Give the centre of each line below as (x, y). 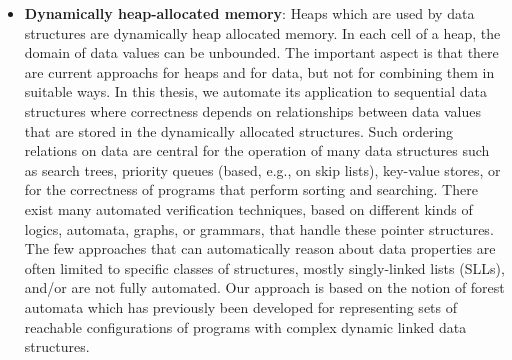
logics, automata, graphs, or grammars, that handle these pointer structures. (259, 228)
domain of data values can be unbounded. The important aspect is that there (261, 52)
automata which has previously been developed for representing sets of (241, 306)
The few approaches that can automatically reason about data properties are (260, 248)
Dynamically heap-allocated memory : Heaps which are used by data (249, 13)
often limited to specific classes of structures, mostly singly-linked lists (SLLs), (264, 267)
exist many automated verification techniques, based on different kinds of (248, 208)
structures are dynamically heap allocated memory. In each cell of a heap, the (262, 32)
